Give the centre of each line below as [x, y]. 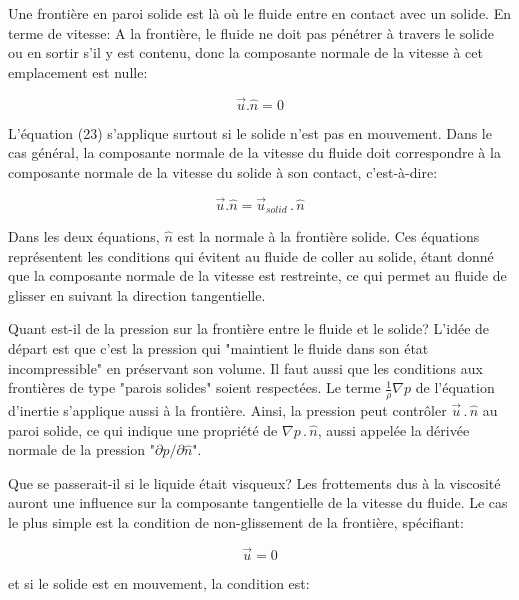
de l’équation [455, 387]
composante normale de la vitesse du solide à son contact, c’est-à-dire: [223, 171]
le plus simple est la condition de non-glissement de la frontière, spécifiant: [236, 522]
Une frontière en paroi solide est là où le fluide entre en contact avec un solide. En [259, 13]
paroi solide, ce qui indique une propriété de [143, 429]
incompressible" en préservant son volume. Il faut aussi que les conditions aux [245, 367]
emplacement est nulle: [78, 71]
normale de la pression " [82, 449]
